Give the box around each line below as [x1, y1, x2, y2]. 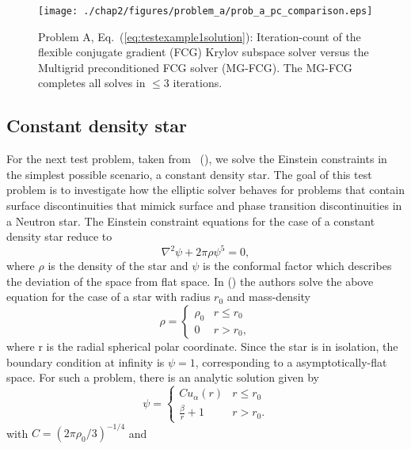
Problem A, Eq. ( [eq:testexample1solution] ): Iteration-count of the [38, 28, 361, 44]
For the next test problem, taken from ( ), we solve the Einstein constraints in [6, 150, 387, 167]
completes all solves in [38, 74, 146, 91]
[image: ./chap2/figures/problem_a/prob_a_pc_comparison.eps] [38, 6, 373, 17]
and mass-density [226, 288, 310, 305]
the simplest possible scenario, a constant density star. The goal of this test [6, 166, 372, 182]
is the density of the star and [48, 257, 188, 274]
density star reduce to [6, 228, 112, 245]
